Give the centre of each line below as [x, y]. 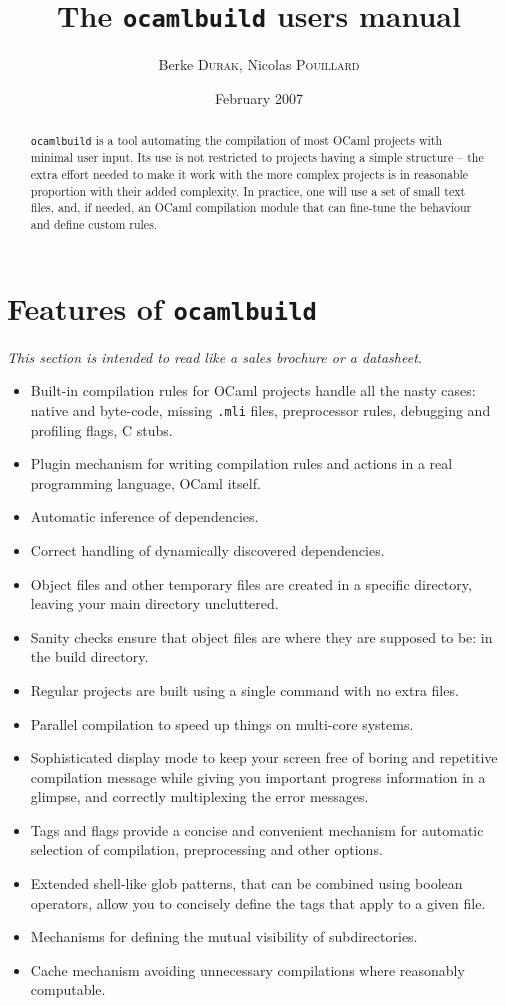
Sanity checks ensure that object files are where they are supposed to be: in [261, 636]
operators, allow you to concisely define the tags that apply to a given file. [258, 902]
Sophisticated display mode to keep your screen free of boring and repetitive [264, 757]
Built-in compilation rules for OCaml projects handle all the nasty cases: [253, 390]
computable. [68, 989]
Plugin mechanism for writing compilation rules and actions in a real [241, 463]
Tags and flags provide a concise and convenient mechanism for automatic [257, 829]
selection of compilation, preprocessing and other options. [206, 849]
